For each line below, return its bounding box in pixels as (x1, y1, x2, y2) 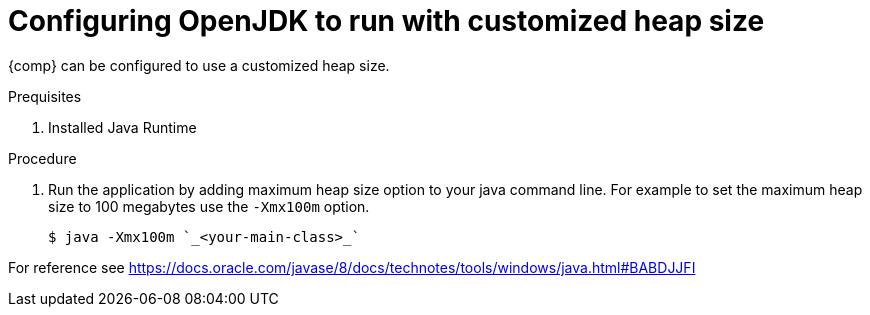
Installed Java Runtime (48, 118, 197, 136)
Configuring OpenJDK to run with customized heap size (8, 4, 765, 38)
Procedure (8, 149, 77, 167)
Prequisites (8, 87, 82, 105)
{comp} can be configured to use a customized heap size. (8, 56, 390, 74)
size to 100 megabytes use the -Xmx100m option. (48, 197, 370, 215)
